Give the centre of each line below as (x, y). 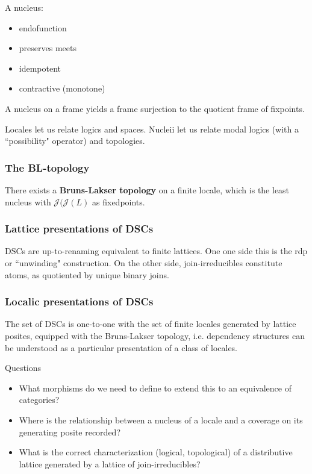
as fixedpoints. (119, 201)
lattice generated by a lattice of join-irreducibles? (110, 463)
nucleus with (28, 201)
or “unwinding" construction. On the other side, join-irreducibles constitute (144, 262)
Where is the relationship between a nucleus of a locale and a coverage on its (161, 419)
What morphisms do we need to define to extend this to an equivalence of (155, 388)
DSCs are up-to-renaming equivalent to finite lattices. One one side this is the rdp (156, 251)
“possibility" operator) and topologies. (75, 141)
